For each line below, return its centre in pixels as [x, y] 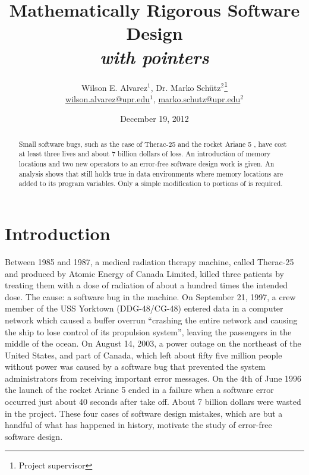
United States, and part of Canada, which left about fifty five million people [144, 355]
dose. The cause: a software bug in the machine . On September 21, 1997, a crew [150, 296]
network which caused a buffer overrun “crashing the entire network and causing [151, 320]
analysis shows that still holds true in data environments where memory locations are [151, 173]
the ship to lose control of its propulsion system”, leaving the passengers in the [148, 331]
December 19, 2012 [154, 119]
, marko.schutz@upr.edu [197, 98]
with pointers [154, 56]
